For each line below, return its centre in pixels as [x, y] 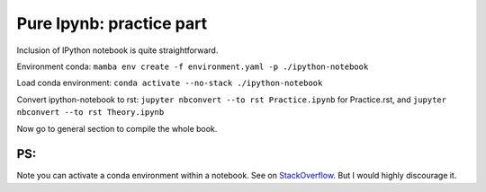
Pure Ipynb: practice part [112, 23]
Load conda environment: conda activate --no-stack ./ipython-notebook [170, 83]
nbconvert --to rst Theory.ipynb [90, 113]
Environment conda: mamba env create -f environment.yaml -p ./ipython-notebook [193, 66]
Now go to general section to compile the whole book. [117, 128]
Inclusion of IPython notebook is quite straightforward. [117, 50]
